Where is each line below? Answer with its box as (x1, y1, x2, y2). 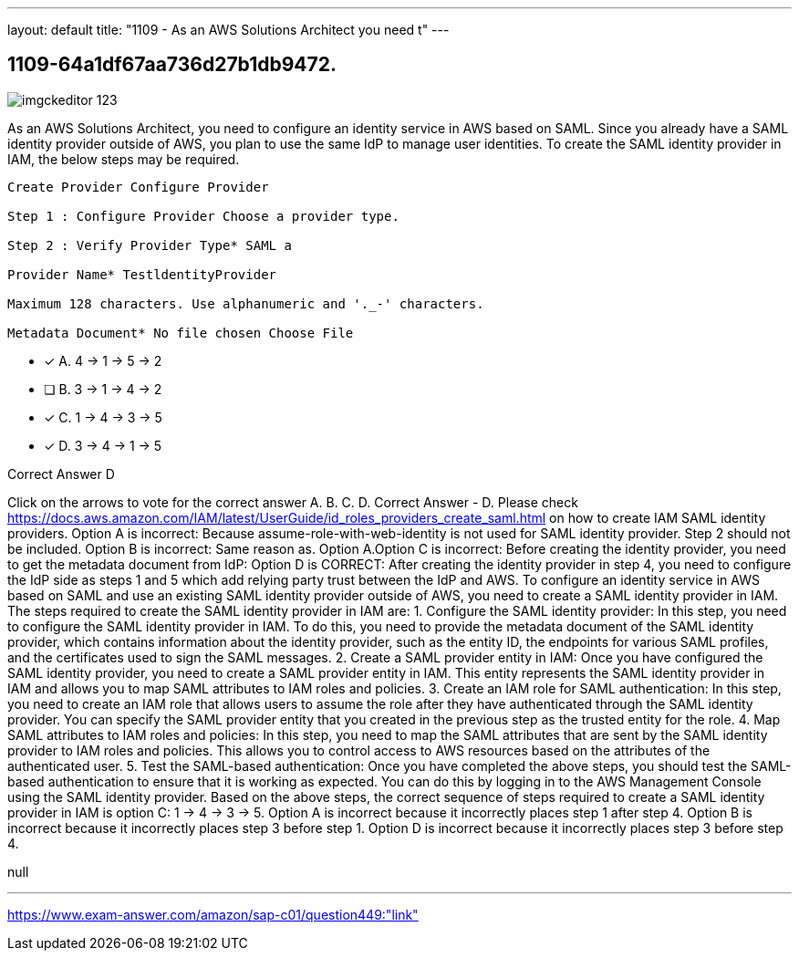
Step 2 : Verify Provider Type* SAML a (7, 237, 292, 253)
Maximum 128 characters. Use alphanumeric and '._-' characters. (7, 296, 484, 311)
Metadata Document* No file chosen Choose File (7, 325, 354, 340)
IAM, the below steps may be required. (7, 151, 240, 167)
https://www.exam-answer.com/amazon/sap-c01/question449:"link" (7, 906, 419, 922)
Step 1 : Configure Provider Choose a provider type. (7, 208, 399, 224)
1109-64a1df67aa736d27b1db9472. (7, 53, 337, 77)
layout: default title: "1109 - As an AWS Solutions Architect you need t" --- (7, 22, 450, 37)
